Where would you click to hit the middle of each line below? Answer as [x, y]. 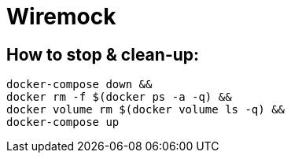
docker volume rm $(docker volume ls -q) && [146, 110]
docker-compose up [63, 122]
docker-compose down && [79, 85]
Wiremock [61, 17]
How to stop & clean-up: [103, 54]
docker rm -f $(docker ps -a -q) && [119, 97]
